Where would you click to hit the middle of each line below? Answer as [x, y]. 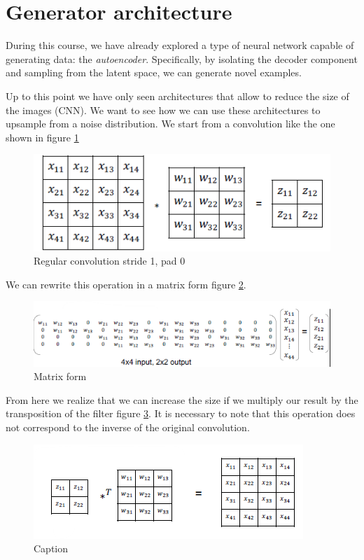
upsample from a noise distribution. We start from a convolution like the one [170, 124]
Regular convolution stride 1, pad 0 [110, 261]
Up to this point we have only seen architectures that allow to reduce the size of [177, 96]
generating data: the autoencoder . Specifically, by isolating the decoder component [182, 58]
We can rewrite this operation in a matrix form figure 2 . [126, 284]
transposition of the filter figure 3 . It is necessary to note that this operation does [181, 413]
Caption [51, 548]
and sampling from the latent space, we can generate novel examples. [154, 72]
